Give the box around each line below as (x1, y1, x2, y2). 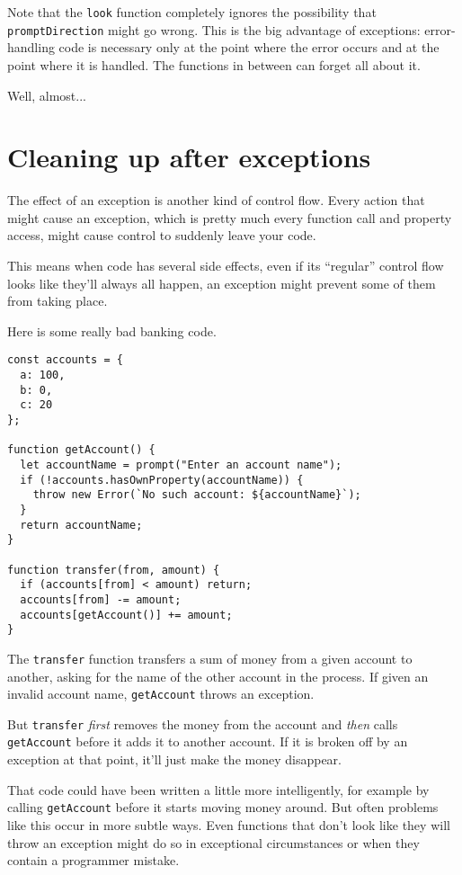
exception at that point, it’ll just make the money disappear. (7, 750, 342, 769)
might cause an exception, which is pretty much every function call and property (7, 208, 452, 227)
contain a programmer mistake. (7, 851, 180, 870)
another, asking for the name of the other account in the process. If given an (7, 666, 429, 685)
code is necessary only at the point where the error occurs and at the (58, 38, 440, 57)
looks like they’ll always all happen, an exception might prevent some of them (7, 273, 436, 292)
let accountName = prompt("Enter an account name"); (20, 458, 342, 471)
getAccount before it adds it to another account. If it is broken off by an (7, 732, 408, 751)
